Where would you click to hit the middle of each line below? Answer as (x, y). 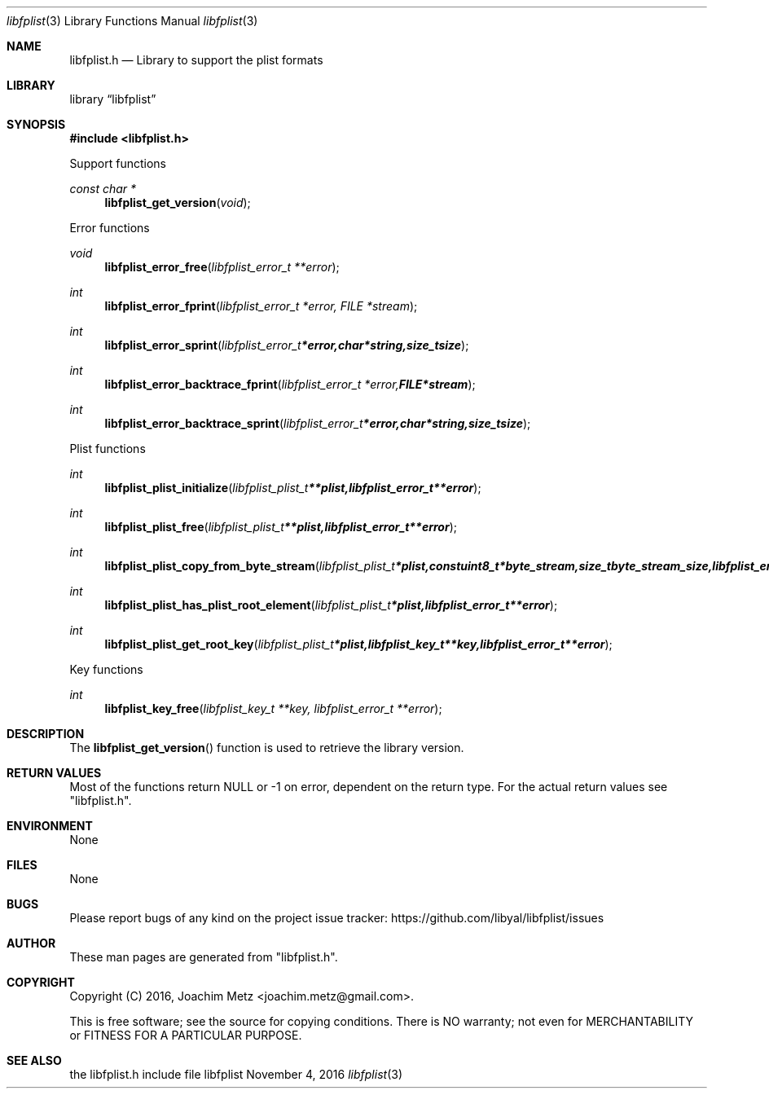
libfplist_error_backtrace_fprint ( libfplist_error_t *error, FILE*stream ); (290, 384)
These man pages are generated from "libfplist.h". (204, 957)
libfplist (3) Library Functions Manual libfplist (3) (132, 21)
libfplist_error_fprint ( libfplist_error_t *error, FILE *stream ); (261, 306)
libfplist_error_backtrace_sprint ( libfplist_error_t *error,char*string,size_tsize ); (318, 423)
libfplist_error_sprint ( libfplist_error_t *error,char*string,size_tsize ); (287, 345)
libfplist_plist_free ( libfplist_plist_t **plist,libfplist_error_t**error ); (281, 527)
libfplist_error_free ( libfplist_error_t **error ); (222, 267)
